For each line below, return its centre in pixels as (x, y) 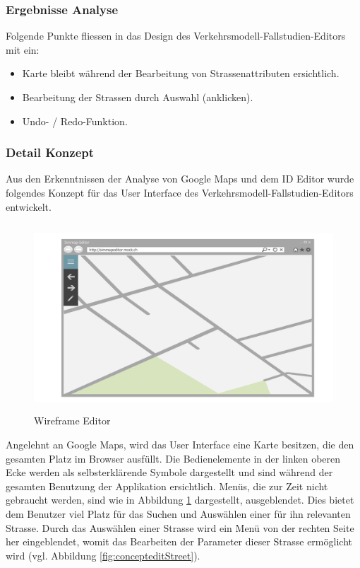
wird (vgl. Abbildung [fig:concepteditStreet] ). (103, 555)
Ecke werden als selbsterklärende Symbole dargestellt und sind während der (169, 472)
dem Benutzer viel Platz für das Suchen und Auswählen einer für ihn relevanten (178, 513)
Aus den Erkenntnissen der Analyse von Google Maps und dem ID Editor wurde (180, 179)
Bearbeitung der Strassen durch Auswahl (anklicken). (138, 97)
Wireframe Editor (72, 421)
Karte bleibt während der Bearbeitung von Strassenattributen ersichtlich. (181, 73)
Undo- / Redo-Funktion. (75, 121)
